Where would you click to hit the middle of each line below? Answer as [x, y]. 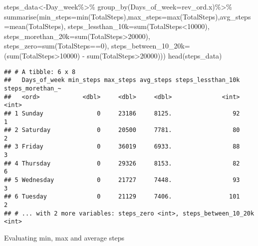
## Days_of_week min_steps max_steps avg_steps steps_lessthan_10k [122, 80]
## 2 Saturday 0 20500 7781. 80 [122, 130]
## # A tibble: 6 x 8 [40, 72]
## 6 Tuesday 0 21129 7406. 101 [122, 197]
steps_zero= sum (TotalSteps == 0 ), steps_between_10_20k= [97, 46]
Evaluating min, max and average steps [64, 238]
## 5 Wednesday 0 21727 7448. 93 [122, 180]
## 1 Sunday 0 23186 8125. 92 [122, 113]
